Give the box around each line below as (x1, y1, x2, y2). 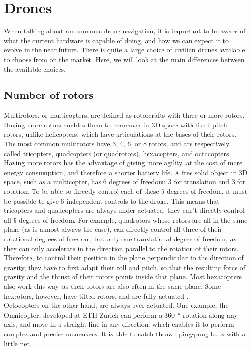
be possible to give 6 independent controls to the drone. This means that (4, 195, 220, 206)
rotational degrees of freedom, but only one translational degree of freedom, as (4, 234, 236, 244)
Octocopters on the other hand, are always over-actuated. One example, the (4, 300, 229, 310)
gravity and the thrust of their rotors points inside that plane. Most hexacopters (4, 271, 242, 282)
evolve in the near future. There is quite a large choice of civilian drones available (4, 45, 245, 55)
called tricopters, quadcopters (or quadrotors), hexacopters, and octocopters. (4, 148, 231, 158)
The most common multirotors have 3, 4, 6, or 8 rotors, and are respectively (4, 139, 230, 149)
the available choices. (4, 64, 66, 74)
